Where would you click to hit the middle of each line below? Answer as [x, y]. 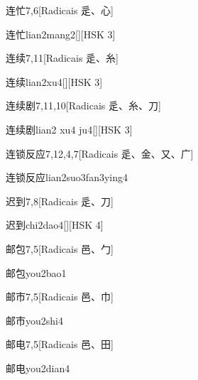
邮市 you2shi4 [34, 320]
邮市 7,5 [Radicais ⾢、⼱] [60, 297]
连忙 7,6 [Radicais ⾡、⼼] [60, 10]
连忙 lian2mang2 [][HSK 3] [61, 34]
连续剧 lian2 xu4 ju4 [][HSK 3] [69, 129]
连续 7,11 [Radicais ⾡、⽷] [62, 58]
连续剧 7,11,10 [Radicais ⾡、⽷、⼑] [83, 105]
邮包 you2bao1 [36, 272]
